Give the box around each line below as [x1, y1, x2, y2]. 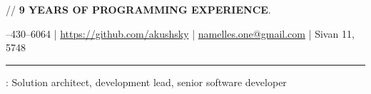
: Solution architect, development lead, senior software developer [6, 74, 287, 89]
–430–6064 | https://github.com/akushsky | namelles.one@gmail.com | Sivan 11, [6, 26, 355, 41]
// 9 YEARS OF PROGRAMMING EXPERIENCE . [6, 2, 271, 16]
